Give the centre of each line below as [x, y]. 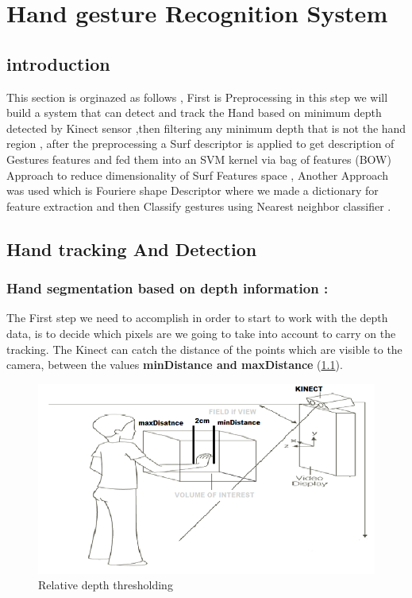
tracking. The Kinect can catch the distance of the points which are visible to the [204, 349]
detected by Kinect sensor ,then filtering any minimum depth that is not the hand [206, 128]
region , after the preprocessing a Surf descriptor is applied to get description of [200, 144]
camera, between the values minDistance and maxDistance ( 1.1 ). [175, 365]
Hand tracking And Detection [132, 249]
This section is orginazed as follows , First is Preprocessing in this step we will [197, 97]
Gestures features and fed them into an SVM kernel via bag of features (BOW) [199, 159]
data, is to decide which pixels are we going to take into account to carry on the [201, 333]
